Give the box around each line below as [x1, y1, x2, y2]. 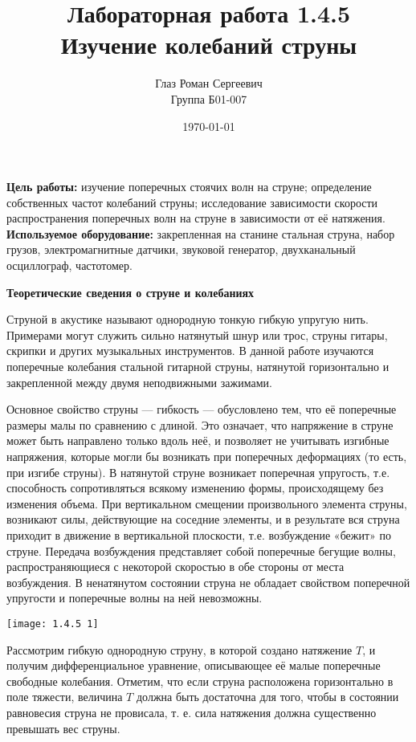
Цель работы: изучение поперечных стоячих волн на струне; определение [6, 178, 372, 195]
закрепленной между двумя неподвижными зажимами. [6, 373, 272, 390]
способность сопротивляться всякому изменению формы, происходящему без [6, 479, 384, 496]
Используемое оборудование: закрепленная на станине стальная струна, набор [6, 225, 395, 242]
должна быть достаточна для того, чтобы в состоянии [136, 688, 399, 705]
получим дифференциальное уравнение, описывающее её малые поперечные [6, 657, 381, 674]
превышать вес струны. [6, 720, 120, 736]
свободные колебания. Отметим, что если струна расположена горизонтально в [6, 672, 394, 689]
